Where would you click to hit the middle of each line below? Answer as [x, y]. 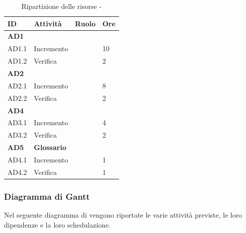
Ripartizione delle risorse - [61, 6]
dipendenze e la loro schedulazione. [58, 224]
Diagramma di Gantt [47, 196]
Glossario [50, 147]
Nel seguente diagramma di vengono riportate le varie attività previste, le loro [123, 215]
